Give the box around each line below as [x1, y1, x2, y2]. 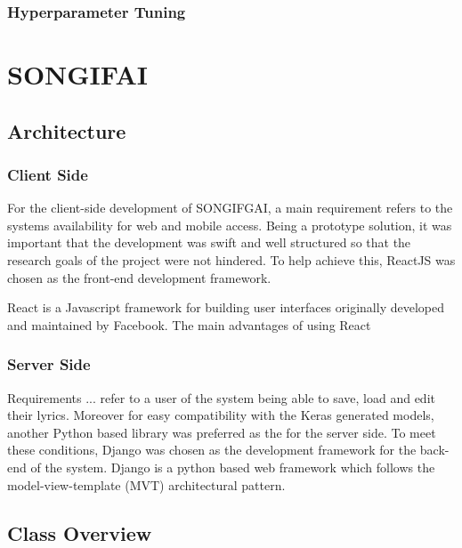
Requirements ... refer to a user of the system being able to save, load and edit [7, 388, 435, 407]
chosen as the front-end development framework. [7, 268, 272, 286]
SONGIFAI [7, 56, 149, 93]
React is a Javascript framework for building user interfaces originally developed [7, 298, 444, 317]
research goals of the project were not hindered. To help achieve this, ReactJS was [7, 251, 456, 269]
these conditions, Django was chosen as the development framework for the [7, 440, 417, 459]
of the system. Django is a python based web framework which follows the [30, 457, 435, 476]
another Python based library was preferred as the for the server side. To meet [7, 423, 436, 441]
